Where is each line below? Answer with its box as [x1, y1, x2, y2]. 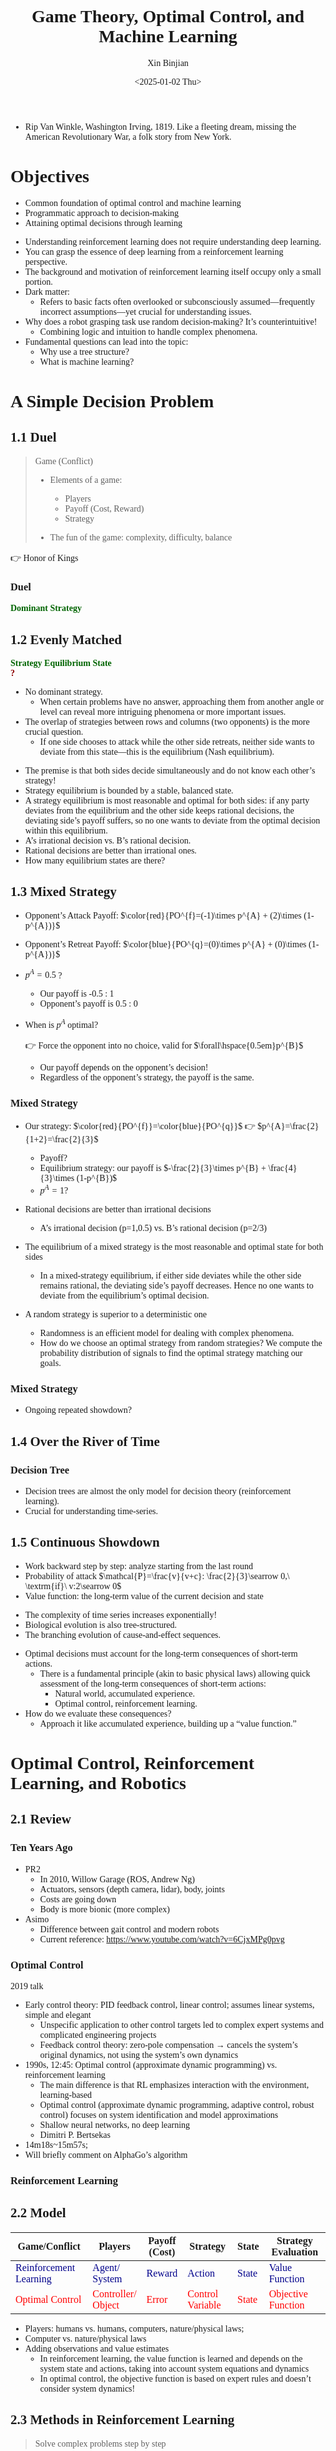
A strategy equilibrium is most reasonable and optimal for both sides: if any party [24, 795, 310, 806]
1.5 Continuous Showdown [10, 1534, 160, 1551]
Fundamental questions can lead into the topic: [24, 336, 189, 347]
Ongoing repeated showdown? [24, 1405, 133, 1416]
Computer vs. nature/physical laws [24, 2333, 147, 2344]
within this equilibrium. [24, 825, 108, 836]
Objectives [10, 166, 90, 187]
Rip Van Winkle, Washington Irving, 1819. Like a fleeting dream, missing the [24, 121, 297, 132]
